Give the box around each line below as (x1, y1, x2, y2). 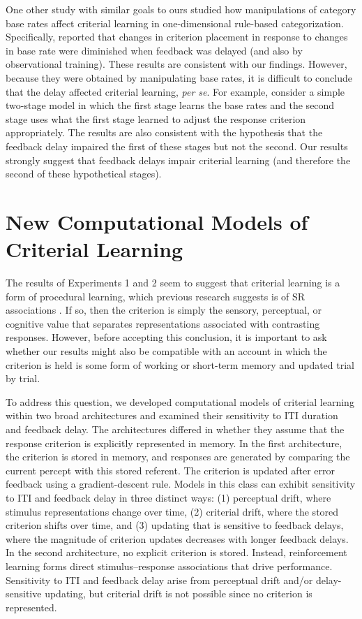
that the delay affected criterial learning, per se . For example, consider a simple (6, 84, 345, 99)
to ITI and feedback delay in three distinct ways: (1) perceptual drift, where (6, 490, 331, 504)
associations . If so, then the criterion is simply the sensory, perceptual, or (6, 303, 322, 317)
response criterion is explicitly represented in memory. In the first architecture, (6, 435, 342, 450)
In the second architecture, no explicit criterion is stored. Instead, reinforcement (6, 545, 347, 560)
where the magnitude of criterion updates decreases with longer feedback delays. (6, 531, 349, 546)
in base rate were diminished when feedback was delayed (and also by (6, 43, 303, 57)
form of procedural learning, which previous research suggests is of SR (6, 289, 306, 303)
